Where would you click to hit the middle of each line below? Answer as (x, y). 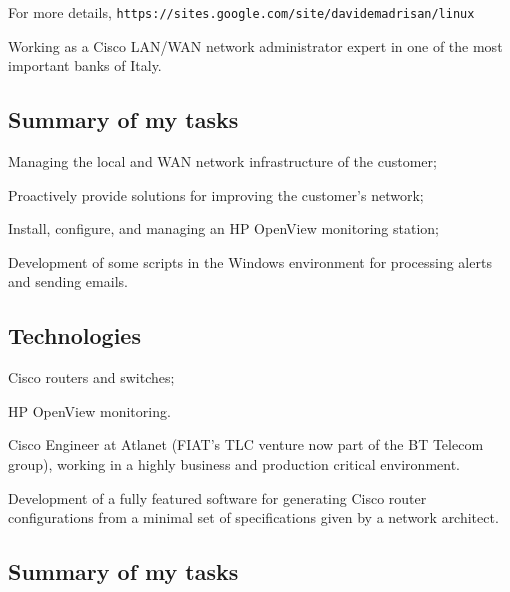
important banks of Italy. (85, 65)
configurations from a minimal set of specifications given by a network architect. (253, 517)
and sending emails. (68, 281)
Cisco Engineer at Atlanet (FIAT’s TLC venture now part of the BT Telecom (246, 444)
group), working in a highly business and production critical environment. (234, 464)
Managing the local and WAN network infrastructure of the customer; (222, 161)
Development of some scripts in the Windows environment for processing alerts (250, 261)
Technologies (74, 335)
